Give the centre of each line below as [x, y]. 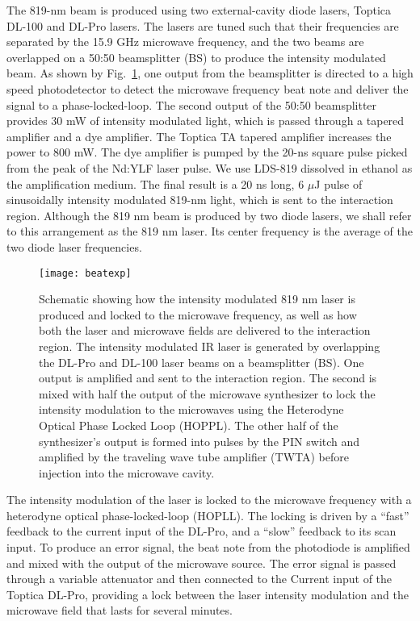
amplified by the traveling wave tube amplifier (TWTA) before [194, 457]
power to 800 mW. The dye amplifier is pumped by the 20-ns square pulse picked [207, 152]
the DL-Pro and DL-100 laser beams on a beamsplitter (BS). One [202, 362]
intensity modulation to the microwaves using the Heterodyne [191, 409]
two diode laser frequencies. [74, 246]
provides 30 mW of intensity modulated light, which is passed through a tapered [206, 121]
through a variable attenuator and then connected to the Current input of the [199, 579]
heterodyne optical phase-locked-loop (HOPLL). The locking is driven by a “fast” [208, 515]
